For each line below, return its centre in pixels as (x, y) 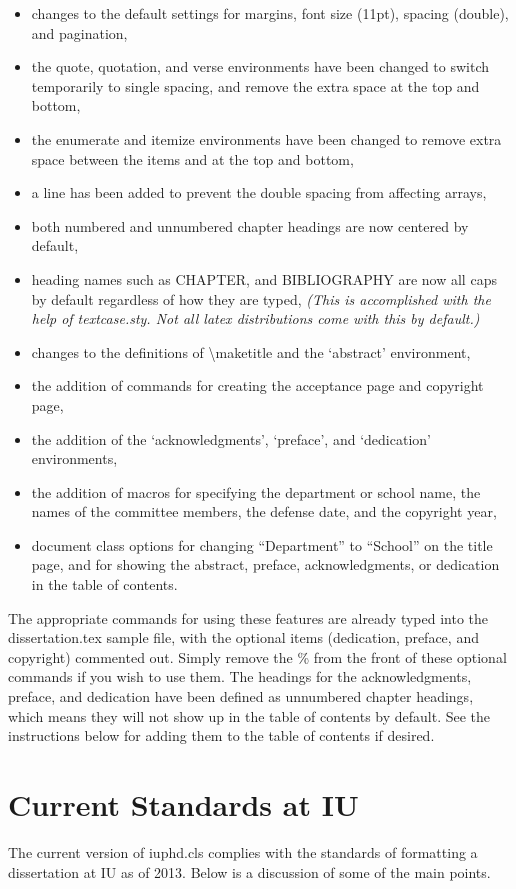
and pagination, (79, 32)
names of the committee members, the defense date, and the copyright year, (264, 511)
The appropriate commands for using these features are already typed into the (248, 617)
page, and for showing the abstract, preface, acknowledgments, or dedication (265, 564)
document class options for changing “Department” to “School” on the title (262, 544)
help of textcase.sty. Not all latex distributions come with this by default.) (255, 318)
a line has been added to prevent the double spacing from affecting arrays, (259, 192)
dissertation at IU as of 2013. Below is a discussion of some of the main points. (249, 871)
